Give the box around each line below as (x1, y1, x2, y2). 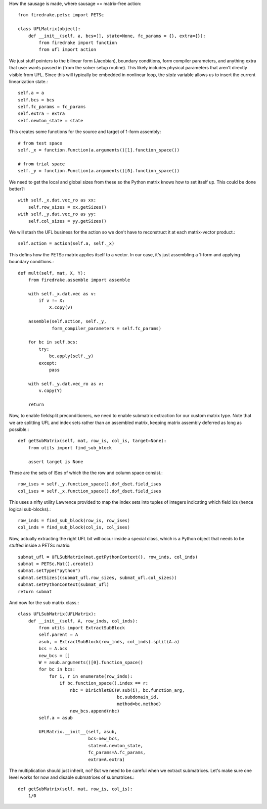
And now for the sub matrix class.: (9, 599, 79, 606)
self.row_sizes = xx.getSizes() (28, 204, 107, 210)
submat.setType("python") (18, 568, 81, 573)
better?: (9, 186, 25, 191)
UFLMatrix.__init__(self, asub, (39, 729, 117, 734)
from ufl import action (39, 47, 96, 52)
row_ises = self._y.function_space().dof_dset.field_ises (18, 481, 162, 487)
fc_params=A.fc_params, (88, 750, 146, 756)
